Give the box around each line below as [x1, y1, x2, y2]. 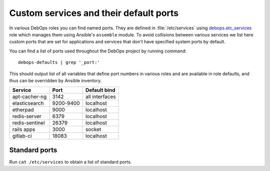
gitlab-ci [12, 133, 32, 140]
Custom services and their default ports [9, 7, 179, 18]
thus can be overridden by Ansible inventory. [9, 77, 102, 83]
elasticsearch [12, 100, 44, 107]
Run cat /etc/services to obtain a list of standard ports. [9, 159, 132, 165]
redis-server [12, 113, 42, 120]
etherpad [12, 106, 34, 113]
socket [85, 126, 101, 133]
